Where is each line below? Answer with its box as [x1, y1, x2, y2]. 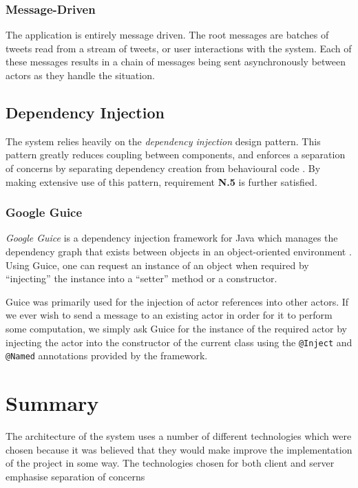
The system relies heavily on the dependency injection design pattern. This [6, 134, 321, 148]
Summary [6, 389, 99, 417]
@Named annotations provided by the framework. [6, 348, 208, 363]
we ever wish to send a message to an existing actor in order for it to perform [6, 308, 333, 322]
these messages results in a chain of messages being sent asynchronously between [6, 54, 346, 69]
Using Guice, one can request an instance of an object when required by [6, 257, 309, 272]
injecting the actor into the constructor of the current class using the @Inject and [6, 335, 352, 349]
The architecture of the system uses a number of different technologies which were [6, 428, 352, 443]
